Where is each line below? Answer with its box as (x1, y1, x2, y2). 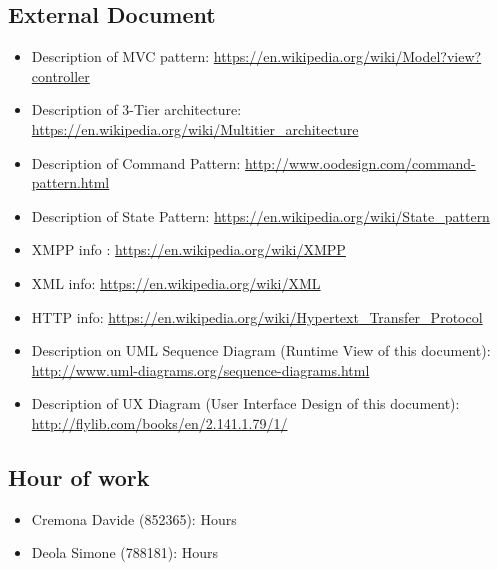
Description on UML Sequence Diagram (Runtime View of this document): (31, 340, 491, 361)
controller (31, 65, 90, 86)
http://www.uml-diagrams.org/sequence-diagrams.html (31, 359, 370, 380)
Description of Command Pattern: (31, 152, 241, 173)
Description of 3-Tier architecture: (31, 99, 242, 120)
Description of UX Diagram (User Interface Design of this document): (31, 393, 460, 414)
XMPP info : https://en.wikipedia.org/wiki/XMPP (31, 239, 346, 260)
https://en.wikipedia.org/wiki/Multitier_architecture (31, 118, 359, 139)
